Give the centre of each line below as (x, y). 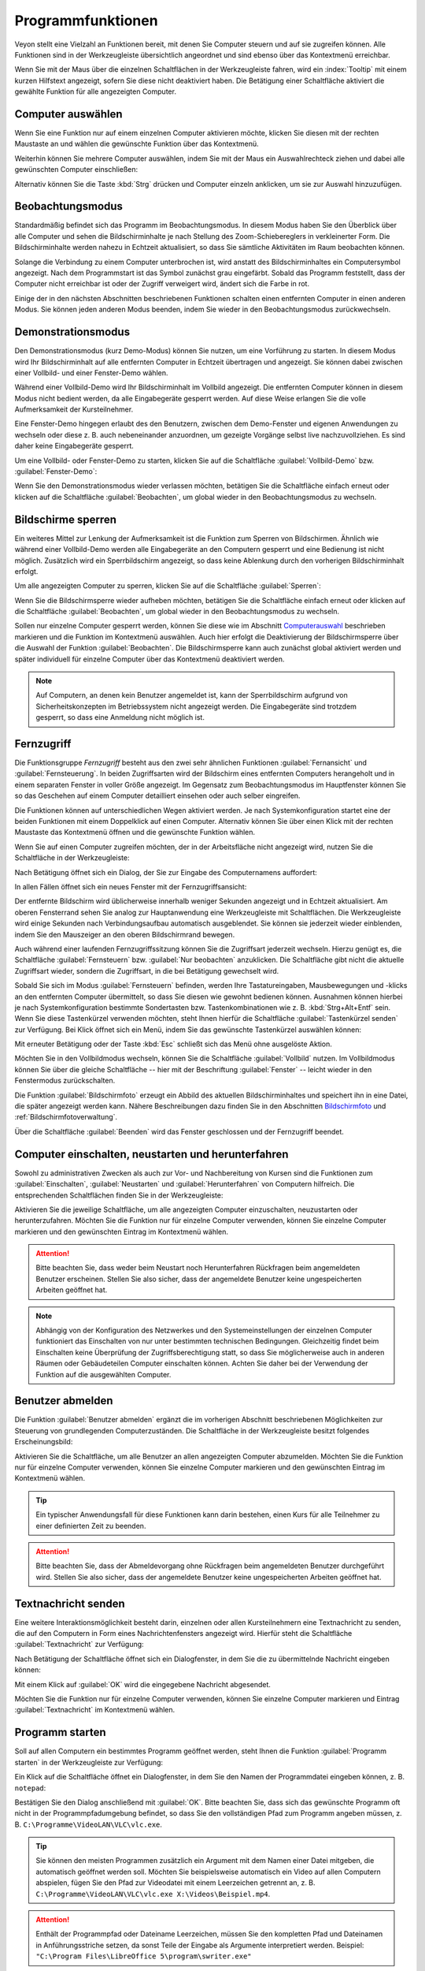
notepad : (30, 1788)
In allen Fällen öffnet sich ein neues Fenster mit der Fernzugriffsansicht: (131, 887)
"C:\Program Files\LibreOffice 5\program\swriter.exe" (144, 1956)
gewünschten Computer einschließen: (76, 170)
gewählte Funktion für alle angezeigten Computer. (96, 91)
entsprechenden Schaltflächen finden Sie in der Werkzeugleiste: (119, 1195)
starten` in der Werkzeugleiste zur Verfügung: (89, 1762)
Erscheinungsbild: (44, 1442)
